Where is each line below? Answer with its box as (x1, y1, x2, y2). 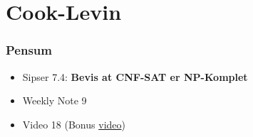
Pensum (6, 41, 52, 59)
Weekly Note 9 (22, 93, 87, 108)
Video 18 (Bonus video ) (22, 116, 125, 131)
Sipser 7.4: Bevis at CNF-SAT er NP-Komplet (22, 69, 248, 84)
